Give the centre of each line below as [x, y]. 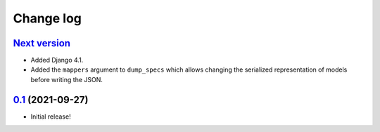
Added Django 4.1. [57, 60]
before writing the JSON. [67, 79]
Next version [42, 43]
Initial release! [51, 117]
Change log [47, 18]
